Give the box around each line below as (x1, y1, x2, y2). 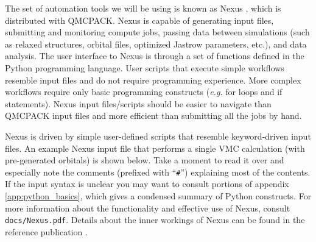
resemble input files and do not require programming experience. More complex (5, 73, 301, 86)
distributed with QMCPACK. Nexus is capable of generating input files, (5, 13, 274, 26)
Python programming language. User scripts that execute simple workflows (5, 61, 284, 74)
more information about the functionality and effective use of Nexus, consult (5, 201, 290, 214)
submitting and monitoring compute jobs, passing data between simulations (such (5, 26, 310, 38)
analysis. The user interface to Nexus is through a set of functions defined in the (5, 49, 304, 62)
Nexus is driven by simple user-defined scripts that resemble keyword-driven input (5, 129, 311, 142)
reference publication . (5, 225, 88, 238)
